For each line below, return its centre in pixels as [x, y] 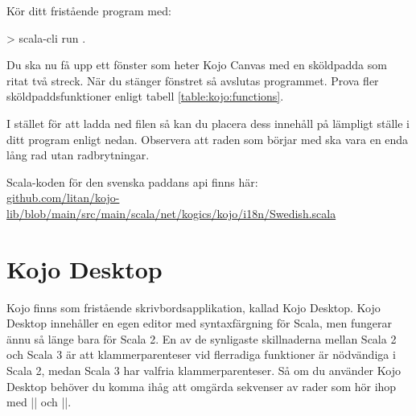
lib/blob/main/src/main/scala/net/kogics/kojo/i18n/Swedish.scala [171, 213]
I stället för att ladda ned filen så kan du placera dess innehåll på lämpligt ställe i [208, 123]
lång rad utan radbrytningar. [78, 155]
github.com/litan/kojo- [63, 198]
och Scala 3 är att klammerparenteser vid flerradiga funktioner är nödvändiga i [201, 354]
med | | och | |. [39, 402]
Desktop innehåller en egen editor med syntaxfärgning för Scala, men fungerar [199, 323]
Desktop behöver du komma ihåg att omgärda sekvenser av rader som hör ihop [202, 386]
